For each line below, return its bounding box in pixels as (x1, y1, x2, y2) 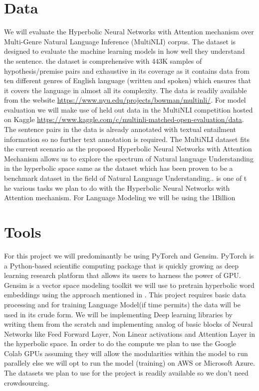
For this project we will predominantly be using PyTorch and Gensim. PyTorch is (4, 250, 254, 261)
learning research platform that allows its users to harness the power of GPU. (4, 270, 241, 280)
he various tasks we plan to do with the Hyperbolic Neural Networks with (4, 182, 230, 193)
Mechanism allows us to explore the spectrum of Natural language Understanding (4, 153, 254, 163)
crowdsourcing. (4, 377, 49, 388)
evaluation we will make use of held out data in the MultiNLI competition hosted (4, 104, 253, 115)
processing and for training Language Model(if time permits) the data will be (4, 299, 241, 309)
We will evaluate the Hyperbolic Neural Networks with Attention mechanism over (4, 26, 254, 37)
